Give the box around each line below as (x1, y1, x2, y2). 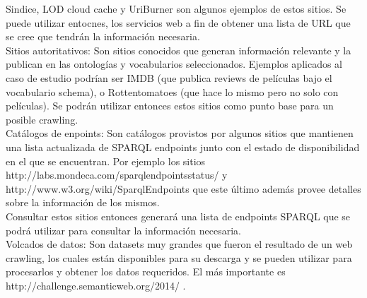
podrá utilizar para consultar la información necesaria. (6, 222, 241, 237)
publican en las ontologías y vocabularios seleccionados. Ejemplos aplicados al (6, 56, 342, 71)
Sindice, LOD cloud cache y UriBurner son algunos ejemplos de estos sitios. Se (6, 1, 346, 16)
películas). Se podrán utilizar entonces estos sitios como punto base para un (6, 98, 334, 113)
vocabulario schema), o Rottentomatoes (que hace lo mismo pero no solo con (6, 84, 339, 99)
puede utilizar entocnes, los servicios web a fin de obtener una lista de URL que (6, 15, 351, 30)
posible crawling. (6, 112, 78, 126)
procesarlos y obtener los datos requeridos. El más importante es (6, 264, 286, 279)
